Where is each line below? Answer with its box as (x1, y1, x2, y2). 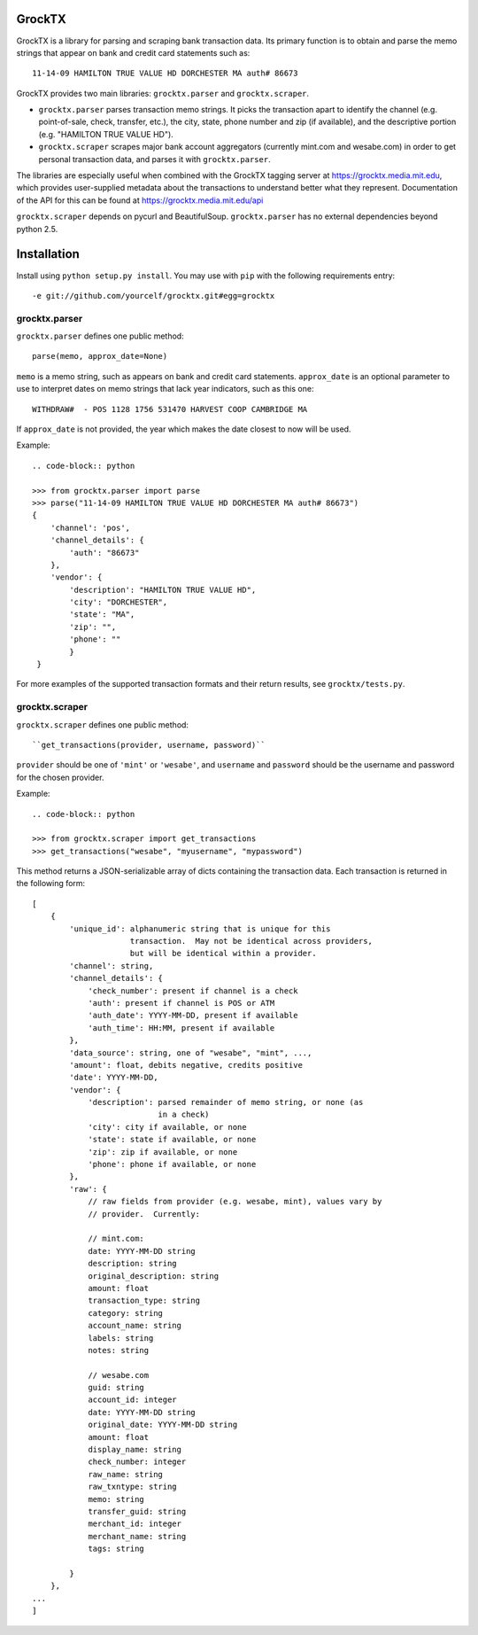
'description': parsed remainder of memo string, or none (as (88, 1097, 364, 1108)
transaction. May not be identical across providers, (129, 936, 374, 946)
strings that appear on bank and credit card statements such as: (16, 47, 251, 58)
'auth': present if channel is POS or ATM (88, 998, 275, 1008)
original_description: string (88, 1271, 220, 1281)
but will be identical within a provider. (129, 948, 318, 959)
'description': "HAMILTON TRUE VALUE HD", (69, 585, 257, 595)
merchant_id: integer (88, 1519, 181, 1529)
